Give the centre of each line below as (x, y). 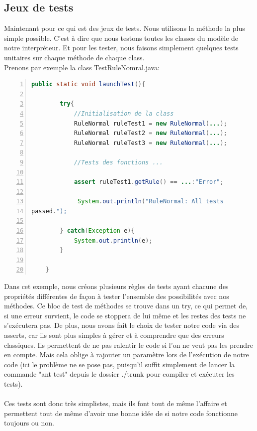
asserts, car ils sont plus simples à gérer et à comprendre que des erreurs (114, 335)
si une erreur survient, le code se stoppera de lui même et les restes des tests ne (125, 315)
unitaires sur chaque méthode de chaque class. (74, 57)
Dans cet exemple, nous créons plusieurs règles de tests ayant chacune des (116, 286)
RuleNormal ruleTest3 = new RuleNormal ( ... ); (150, 143)
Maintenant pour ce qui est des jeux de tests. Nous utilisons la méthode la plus (125, 28)
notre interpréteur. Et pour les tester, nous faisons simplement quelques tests (121, 48)
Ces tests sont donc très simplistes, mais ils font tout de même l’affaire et (116, 403)
